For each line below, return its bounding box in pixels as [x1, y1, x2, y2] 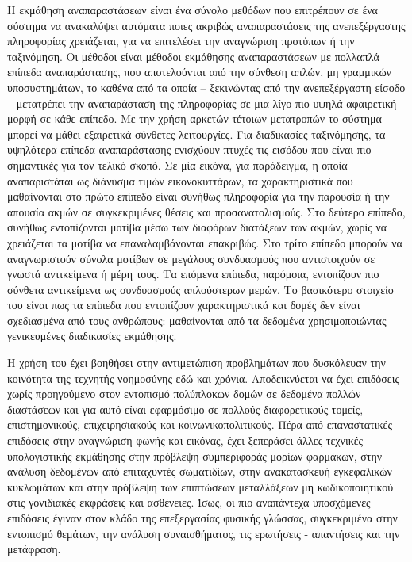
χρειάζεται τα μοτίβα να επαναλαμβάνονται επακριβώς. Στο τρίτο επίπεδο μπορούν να [7, 234, 402, 250]
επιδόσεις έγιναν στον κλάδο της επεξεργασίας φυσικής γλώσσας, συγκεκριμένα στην [7, 510, 398, 526]
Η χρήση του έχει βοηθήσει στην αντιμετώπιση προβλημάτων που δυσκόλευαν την [7, 354, 386, 371]
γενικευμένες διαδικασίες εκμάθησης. [7, 327, 177, 344]
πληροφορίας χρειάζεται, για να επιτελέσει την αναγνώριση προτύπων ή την [7, 32, 355, 49]
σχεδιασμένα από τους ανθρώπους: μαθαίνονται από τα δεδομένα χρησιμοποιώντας [7, 312, 387, 328]
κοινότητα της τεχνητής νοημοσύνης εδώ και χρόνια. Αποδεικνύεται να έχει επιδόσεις [7, 369, 399, 386]
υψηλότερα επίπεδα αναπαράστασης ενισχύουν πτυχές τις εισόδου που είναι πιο [7, 141, 372, 158]
